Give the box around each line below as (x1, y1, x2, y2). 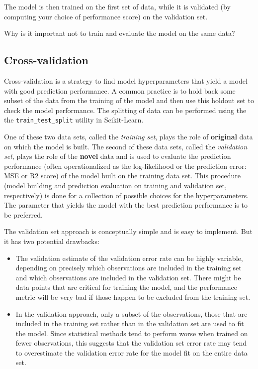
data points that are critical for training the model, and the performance (15, 282, 238, 292)
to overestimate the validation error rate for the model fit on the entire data (15, 347, 248, 358)
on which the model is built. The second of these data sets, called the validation (4, 141, 248, 151)
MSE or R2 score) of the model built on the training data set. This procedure (4, 170, 241, 181)
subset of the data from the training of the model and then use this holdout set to (4, 95, 254, 106)
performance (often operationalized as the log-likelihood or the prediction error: (4, 160, 247, 171)
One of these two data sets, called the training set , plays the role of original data (4, 131, 253, 142)
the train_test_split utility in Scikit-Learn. (4, 115, 144, 125)
